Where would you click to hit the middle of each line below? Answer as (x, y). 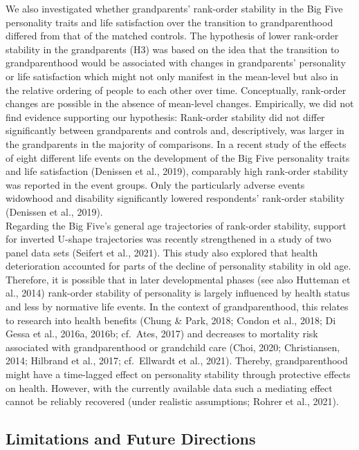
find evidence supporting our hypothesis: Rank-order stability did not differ (165, 116)
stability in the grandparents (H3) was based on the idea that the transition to (173, 49)
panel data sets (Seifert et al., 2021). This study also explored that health (162, 252)
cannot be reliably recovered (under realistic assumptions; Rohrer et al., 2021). (172, 401)
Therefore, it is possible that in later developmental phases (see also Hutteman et (178, 279)
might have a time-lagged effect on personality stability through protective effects (178, 374)
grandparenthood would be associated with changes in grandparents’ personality (176, 63)
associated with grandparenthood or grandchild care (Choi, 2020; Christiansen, (173, 347)
